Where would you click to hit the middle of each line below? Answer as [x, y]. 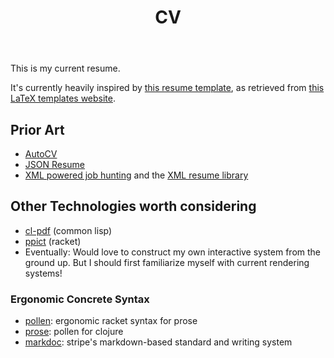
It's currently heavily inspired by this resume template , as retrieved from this [167, 88]
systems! [43, 273]
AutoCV [41, 154]
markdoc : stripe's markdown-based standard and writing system [158, 342]
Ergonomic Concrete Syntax [80, 299]
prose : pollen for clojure [74, 332]
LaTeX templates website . [63, 98]
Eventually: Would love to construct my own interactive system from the [173, 252]
